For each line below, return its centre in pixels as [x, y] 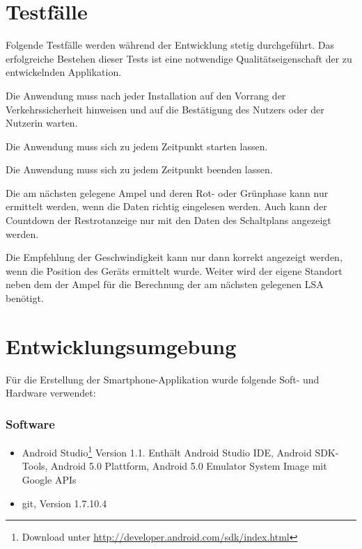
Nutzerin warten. [42, 123]
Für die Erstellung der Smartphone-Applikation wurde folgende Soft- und [163, 379]
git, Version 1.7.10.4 [64, 503]
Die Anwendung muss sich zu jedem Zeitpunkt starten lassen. [137, 146]
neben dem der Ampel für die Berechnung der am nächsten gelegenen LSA [165, 284]
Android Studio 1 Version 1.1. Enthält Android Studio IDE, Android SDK [179, 451]
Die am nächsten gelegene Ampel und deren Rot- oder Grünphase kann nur [167, 192]
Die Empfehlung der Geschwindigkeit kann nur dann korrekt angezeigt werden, [174, 257]
